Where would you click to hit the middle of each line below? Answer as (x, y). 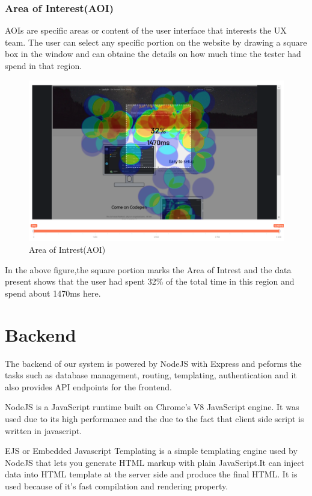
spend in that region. (44, 65)
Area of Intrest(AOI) (67, 250)
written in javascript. (44, 430)
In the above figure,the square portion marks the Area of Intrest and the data (148, 269)
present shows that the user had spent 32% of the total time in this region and (150, 281)
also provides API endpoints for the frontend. (88, 386)
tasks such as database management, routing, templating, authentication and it (151, 375)
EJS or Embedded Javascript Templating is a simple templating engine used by (151, 451)
